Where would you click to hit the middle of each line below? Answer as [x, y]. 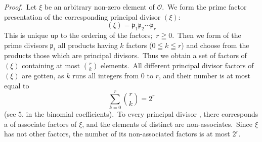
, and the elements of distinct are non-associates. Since [167, 124]
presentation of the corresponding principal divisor [82, 16]
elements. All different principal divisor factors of [177, 65]
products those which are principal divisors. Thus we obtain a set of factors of [125, 55]
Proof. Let [20, 7]
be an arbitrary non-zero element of [99, 7]
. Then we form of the [207, 35]
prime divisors [26, 45]
